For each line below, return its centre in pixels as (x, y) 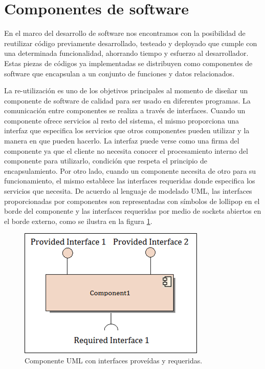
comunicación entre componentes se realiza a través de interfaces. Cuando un (125, 110)
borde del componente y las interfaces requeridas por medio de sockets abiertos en (133, 211)
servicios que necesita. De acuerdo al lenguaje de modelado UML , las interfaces (128, 191)
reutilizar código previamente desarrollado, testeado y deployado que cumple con (131, 43)
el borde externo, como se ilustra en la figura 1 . (78, 221)
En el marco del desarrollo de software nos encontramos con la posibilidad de (125, 33)
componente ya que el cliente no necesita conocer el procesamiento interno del (126, 150)
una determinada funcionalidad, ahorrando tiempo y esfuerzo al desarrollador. (126, 53)
